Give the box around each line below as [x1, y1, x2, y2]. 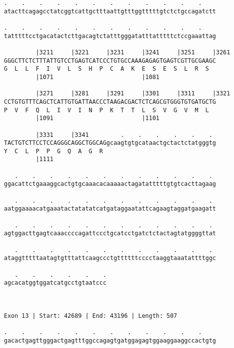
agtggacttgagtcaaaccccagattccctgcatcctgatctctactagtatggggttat [4, 230, 216, 237]
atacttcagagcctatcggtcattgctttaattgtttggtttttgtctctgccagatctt [4, 7, 216, 15]
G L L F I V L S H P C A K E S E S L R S [4, 65, 209, 73]
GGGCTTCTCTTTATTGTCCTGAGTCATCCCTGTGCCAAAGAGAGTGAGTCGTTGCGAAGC [4, 57, 216, 64]
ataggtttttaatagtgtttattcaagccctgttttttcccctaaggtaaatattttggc [4, 255, 216, 262]
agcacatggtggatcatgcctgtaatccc [4, 279, 107, 287]
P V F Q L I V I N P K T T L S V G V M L [4, 106, 209, 114]
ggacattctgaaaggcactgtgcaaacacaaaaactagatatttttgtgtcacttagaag [4, 180, 216, 188]
